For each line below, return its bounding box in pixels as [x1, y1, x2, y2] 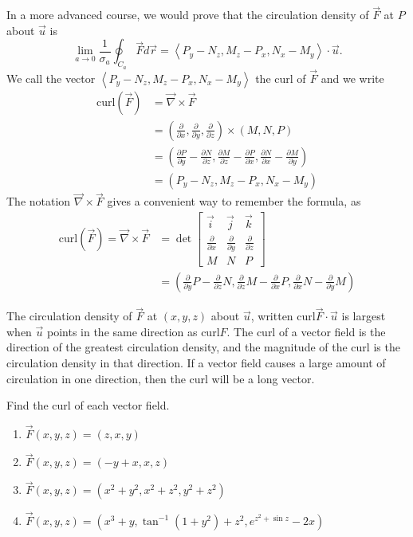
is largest [341, 308, 386, 324]
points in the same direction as [47, 323, 198, 339]
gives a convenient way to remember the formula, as [107, 193, 361, 210]
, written [250, 308, 293, 324]
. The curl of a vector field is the [226, 323, 386, 339]
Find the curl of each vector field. [6, 397, 170, 414]
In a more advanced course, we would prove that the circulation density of [6, 6, 369, 23]
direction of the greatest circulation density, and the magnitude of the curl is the [6, 339, 400, 355]
